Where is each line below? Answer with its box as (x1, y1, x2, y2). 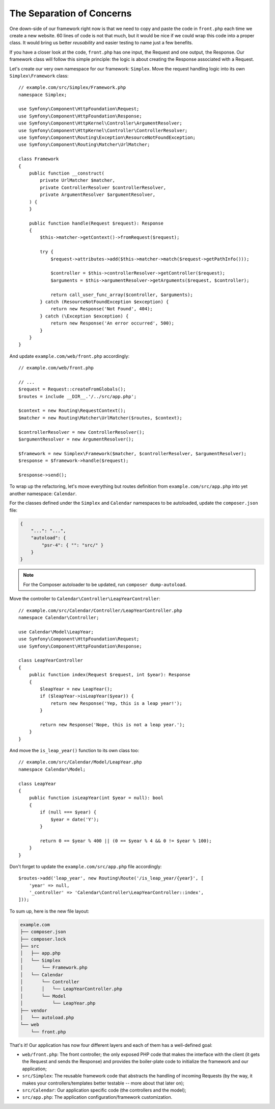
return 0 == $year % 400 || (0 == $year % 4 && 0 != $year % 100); (40, 837, 212, 844)
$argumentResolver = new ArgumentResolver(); (18, 436, 134, 442)
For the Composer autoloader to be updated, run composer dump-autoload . (23, 581, 187, 587)
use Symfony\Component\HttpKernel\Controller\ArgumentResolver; (18, 120, 183, 126)
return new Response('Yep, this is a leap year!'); (50, 700, 183, 706)
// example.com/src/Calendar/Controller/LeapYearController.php (18, 607, 183, 613)
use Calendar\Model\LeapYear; (18, 629, 94, 635)
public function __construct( (29, 170, 104, 176)
